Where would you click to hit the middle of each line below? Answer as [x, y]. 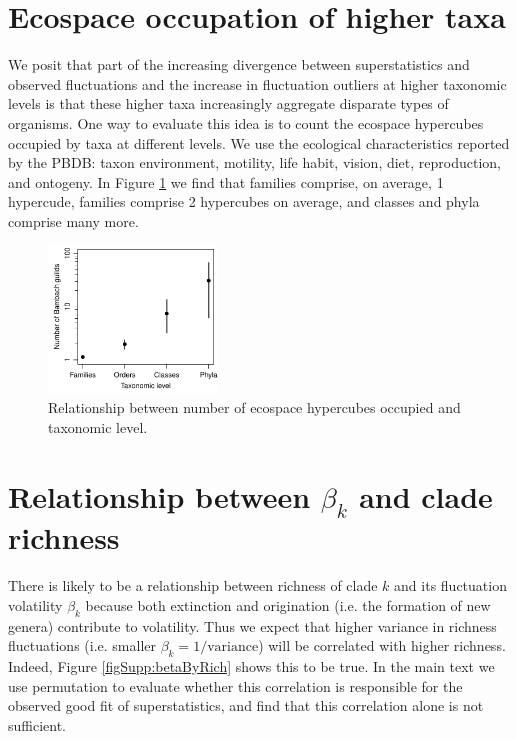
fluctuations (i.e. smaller [82, 645]
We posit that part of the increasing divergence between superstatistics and [239, 64]
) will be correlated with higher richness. [382, 645]
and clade [426, 495]
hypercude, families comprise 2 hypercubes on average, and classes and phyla [244, 201]
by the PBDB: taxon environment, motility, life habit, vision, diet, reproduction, [254, 162]
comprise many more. [73, 220]
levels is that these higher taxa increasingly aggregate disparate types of [228, 103]
